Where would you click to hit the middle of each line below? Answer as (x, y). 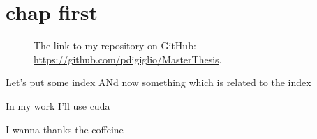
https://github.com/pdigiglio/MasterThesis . (128, 59)
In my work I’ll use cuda (58, 105)
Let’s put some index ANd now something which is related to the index (158, 82)
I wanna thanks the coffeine (65, 129)
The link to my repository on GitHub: (115, 46)
